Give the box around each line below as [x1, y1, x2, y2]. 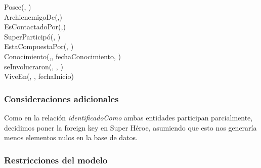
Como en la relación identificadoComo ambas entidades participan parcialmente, [4, 112, 253, 122]
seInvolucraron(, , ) [4, 61, 63, 71]
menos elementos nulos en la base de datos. [4, 132, 138, 143]
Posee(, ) [4, 2, 31, 12]
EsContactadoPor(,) [4, 21, 66, 32]
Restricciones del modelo [4, 153, 108, 166]
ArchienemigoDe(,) [4, 11, 62, 22]
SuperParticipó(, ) [4, 31, 61, 41]
